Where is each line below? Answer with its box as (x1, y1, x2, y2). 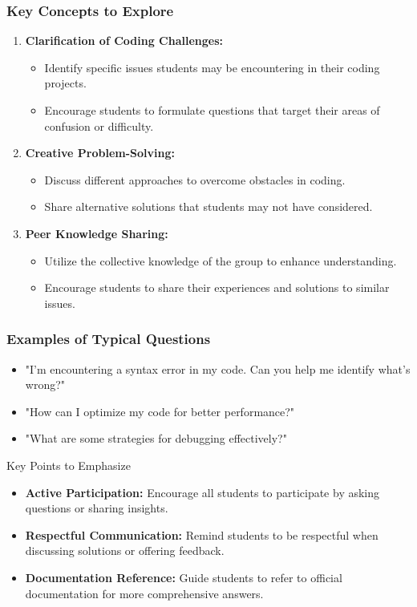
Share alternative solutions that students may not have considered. (44, 198, 373, 215)
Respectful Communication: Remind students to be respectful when (25, 526, 379, 543)
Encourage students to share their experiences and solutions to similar (44, 279, 390, 296)
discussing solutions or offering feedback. (25, 542, 225, 559)
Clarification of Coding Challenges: (25, 32, 223, 49)
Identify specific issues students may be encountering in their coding (44, 59, 380, 75)
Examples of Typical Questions (6, 329, 211, 349)
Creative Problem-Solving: (25, 144, 175, 161)
